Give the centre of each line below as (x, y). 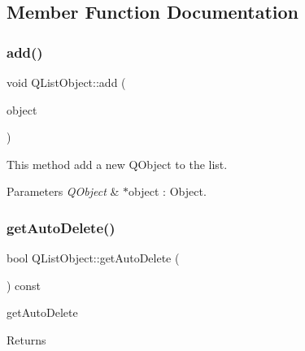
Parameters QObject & (63, 191)
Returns (26, 339)
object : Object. (168, 191)
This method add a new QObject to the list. (117, 164)
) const (24, 285)
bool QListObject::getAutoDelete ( (93, 258)
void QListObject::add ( (66, 82)
